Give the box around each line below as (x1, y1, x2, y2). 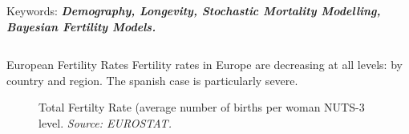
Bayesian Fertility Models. (6, 18, 156, 35)
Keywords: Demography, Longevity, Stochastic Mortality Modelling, (6, 2, 381, 18)
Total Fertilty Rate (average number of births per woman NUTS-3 (38, 99, 365, 116)
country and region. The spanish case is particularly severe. (6, 71, 298, 88)
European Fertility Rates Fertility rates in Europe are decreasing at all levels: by (6, 56, 403, 73)
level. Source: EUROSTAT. (38, 114, 172, 131)
